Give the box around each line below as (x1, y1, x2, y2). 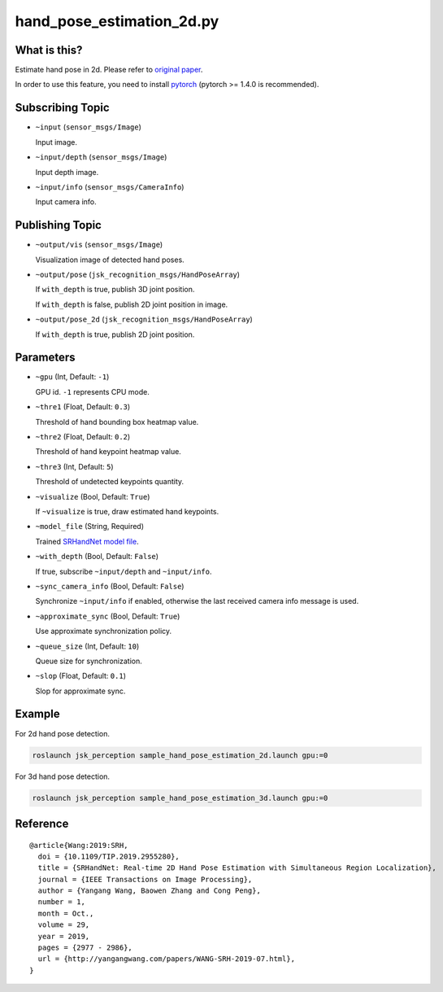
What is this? (15, 43, 83, 57)
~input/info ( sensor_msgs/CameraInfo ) (35, 181, 185, 191)
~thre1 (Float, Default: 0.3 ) (35, 402, 131, 412)
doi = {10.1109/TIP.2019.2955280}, (37, 851, 180, 861)
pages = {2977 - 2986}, (37, 943, 133, 952)
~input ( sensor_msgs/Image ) (35, 122, 142, 132)
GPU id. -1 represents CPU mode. (35, 387, 150, 396)
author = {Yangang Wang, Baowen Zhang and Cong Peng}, (37, 886, 262, 895)
